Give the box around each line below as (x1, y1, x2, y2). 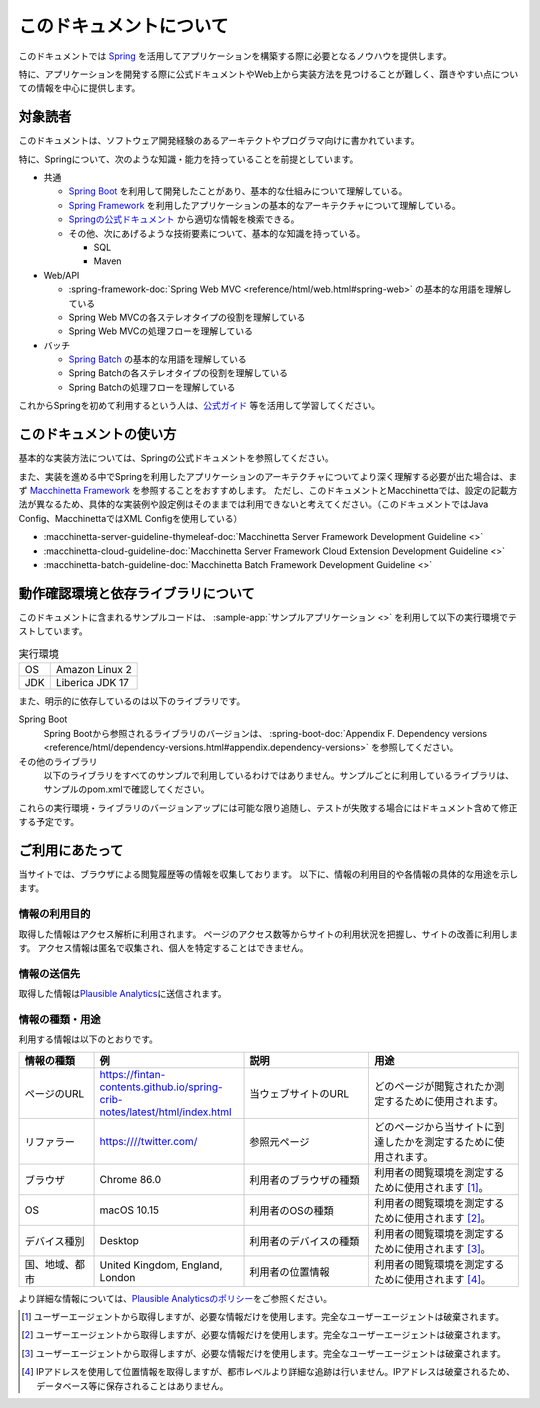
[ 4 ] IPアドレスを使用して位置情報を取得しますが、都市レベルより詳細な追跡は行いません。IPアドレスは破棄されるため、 (21, 1366, 515, 1378)
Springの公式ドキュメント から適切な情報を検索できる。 (68, 213, 300, 225)
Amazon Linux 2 (55, 662, 132, 676)
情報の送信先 (18, 966, 81, 980)
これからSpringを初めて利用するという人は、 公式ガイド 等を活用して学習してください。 (18, 400, 380, 412)
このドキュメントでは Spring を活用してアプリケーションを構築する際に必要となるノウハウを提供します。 (18, 50, 452, 62)
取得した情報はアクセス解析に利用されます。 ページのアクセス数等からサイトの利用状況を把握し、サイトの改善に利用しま (18, 928, 519, 940)
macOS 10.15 (99, 1203, 160, 1217)
